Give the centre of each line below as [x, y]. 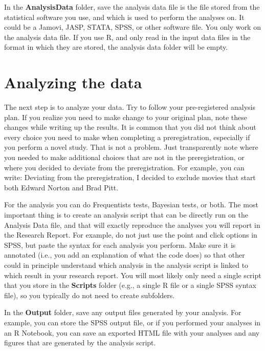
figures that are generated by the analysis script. [80, 343]
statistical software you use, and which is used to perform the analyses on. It [124, 17]
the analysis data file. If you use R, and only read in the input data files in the [127, 37]
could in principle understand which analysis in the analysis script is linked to [126, 265]
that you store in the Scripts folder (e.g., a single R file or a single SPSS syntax [130, 285]
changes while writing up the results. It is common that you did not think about [130, 127]
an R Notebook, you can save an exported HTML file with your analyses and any [132, 332]
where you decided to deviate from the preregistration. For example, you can [124, 167]
